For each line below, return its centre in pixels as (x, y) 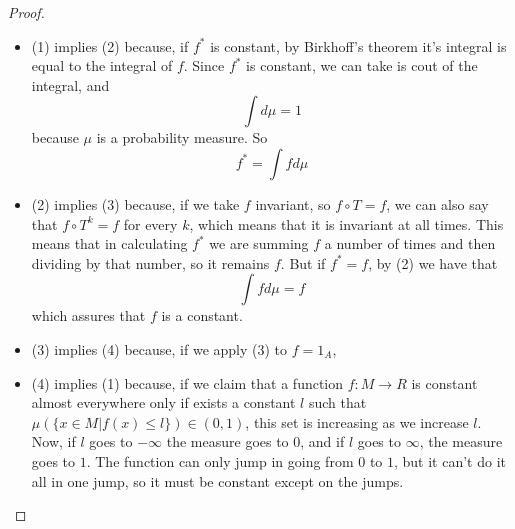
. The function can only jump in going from (220, 460)
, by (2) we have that (433, 262)
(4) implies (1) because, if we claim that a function (187, 382)
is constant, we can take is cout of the (362, 65)
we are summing (259, 243)
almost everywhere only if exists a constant (163, 402)
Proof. (26, 12)
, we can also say (437, 203)
